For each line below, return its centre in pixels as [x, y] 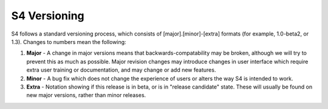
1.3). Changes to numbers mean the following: [69, 42]
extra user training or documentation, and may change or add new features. [121, 70]
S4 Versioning [48, 16]
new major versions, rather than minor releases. [86, 95]
